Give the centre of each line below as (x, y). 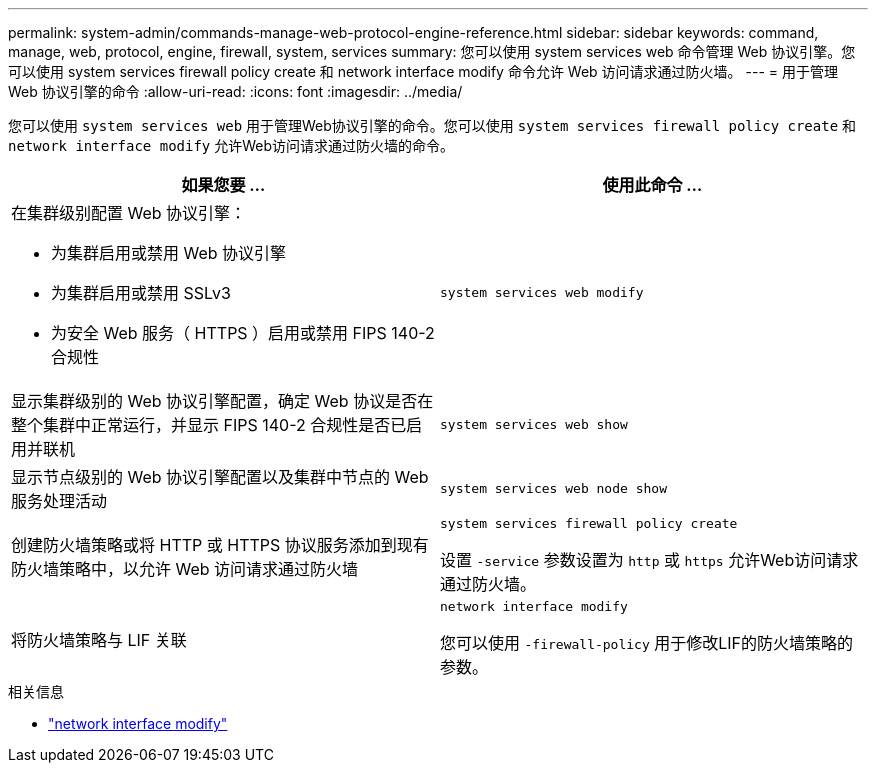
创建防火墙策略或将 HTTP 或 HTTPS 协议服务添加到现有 (220, 544)
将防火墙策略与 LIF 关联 (99, 639)
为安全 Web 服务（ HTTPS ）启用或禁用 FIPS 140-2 (243, 333)
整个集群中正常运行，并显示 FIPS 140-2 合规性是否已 (209, 425)
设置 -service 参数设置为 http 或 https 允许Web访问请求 (649, 560)
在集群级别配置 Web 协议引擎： (129, 213)
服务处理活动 (59, 501)
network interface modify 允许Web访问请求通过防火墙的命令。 (231, 145)
